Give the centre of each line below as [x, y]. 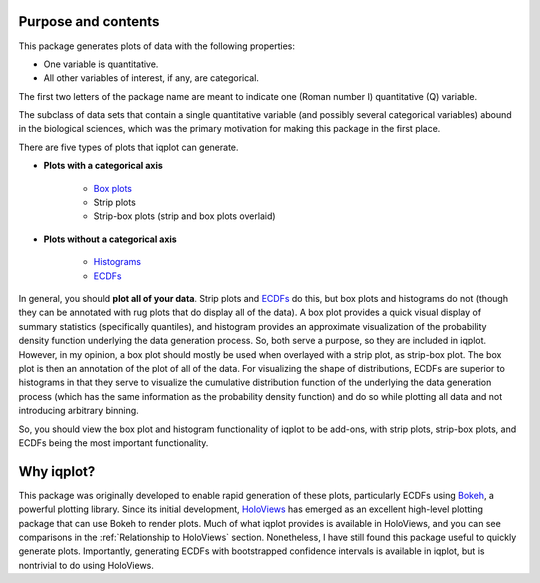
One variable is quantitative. [101, 64]
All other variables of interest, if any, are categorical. [151, 78]
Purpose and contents [89, 21]
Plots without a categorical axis [110, 239]
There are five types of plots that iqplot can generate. [128, 147]
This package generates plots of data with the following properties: [156, 46]
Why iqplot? [57, 471]
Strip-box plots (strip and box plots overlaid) [184, 216]
